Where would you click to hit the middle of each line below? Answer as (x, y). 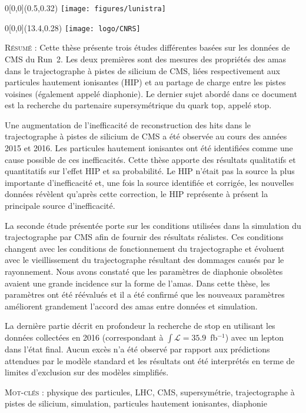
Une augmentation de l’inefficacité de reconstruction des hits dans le (128, 124)
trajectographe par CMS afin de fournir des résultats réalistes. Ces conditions (144, 237)
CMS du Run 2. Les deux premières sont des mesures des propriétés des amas (146, 59)
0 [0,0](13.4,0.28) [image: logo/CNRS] (73, 27)
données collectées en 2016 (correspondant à (84, 337)
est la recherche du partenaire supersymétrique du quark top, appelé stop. (138, 105)
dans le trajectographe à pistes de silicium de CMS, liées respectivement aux (142, 70)
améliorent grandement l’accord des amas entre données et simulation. (131, 306)
